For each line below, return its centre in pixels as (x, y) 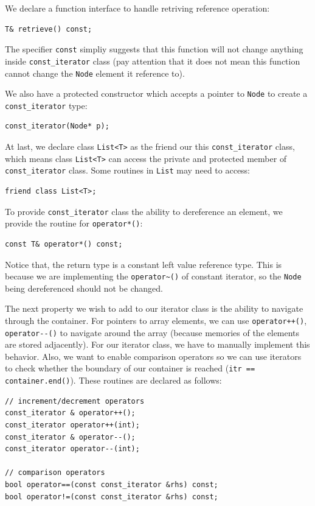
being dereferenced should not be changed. (84, 288)
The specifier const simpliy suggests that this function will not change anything (154, 49)
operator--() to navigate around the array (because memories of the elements (152, 332)
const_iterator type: (46, 105)
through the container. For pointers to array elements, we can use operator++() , (156, 320)
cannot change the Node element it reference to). (95, 73)
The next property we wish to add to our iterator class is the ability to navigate (154, 308)
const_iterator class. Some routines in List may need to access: (128, 170)
